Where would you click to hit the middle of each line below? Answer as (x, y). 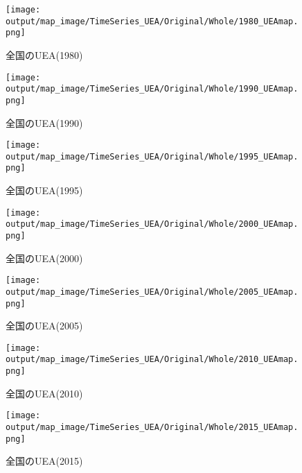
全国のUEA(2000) (44, 258)
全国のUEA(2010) (44, 393)
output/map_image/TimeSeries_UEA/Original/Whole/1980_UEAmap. (152, 21)
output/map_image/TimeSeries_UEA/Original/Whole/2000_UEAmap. (152, 224)
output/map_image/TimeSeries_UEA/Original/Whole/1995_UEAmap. (152, 156)
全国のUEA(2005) (44, 326)
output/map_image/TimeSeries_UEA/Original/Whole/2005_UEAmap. (152, 292)
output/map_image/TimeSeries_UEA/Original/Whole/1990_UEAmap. (152, 89)
